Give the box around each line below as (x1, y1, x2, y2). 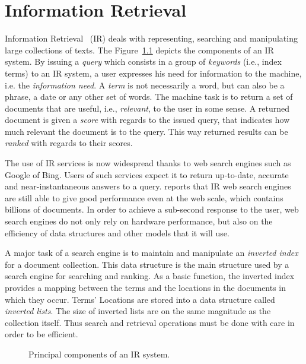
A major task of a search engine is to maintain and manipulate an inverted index (5, 246, 298, 259)
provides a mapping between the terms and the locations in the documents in (5, 281, 286, 293)
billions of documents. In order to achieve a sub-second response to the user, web (5, 203, 299, 216)
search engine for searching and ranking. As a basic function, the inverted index (5, 270, 295, 282)
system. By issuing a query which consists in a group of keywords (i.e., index (5, 55, 282, 68)
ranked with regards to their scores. (5, 137, 133, 149)
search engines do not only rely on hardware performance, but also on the (5, 215, 273, 227)
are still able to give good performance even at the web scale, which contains (5, 191, 283, 204)
